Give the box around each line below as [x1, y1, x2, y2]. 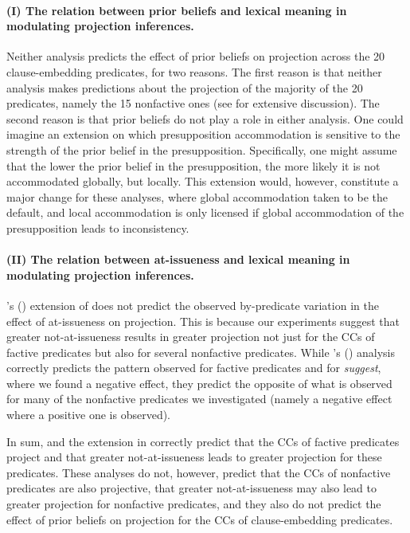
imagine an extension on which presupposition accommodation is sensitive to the [6, 126, 400, 143]
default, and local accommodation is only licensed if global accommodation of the [6, 204, 404, 221]
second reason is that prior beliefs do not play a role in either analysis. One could [6, 110, 404, 127]
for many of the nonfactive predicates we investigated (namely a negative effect [6, 390, 392, 407]
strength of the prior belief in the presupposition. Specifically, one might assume [6, 141, 397, 158]
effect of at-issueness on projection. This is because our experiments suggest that [6, 312, 400, 329]
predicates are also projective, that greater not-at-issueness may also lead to [6, 480, 377, 496]
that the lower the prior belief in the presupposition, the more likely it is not [6, 157, 381, 174]
